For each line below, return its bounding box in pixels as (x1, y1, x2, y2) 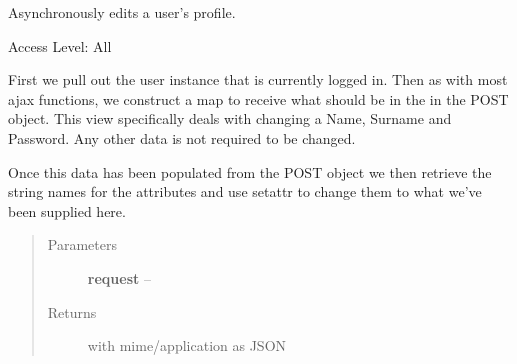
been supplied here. (8, 200, 126, 221)
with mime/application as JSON (87, 335, 287, 356)
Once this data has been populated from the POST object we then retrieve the (8, 161, 492, 182)
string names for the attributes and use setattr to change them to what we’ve (8, 181, 482, 202)
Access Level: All (8, 35, 112, 56)
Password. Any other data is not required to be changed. (8, 127, 356, 148)
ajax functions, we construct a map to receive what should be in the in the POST (8, 88, 509, 109)
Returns (47, 301, 97, 322)
